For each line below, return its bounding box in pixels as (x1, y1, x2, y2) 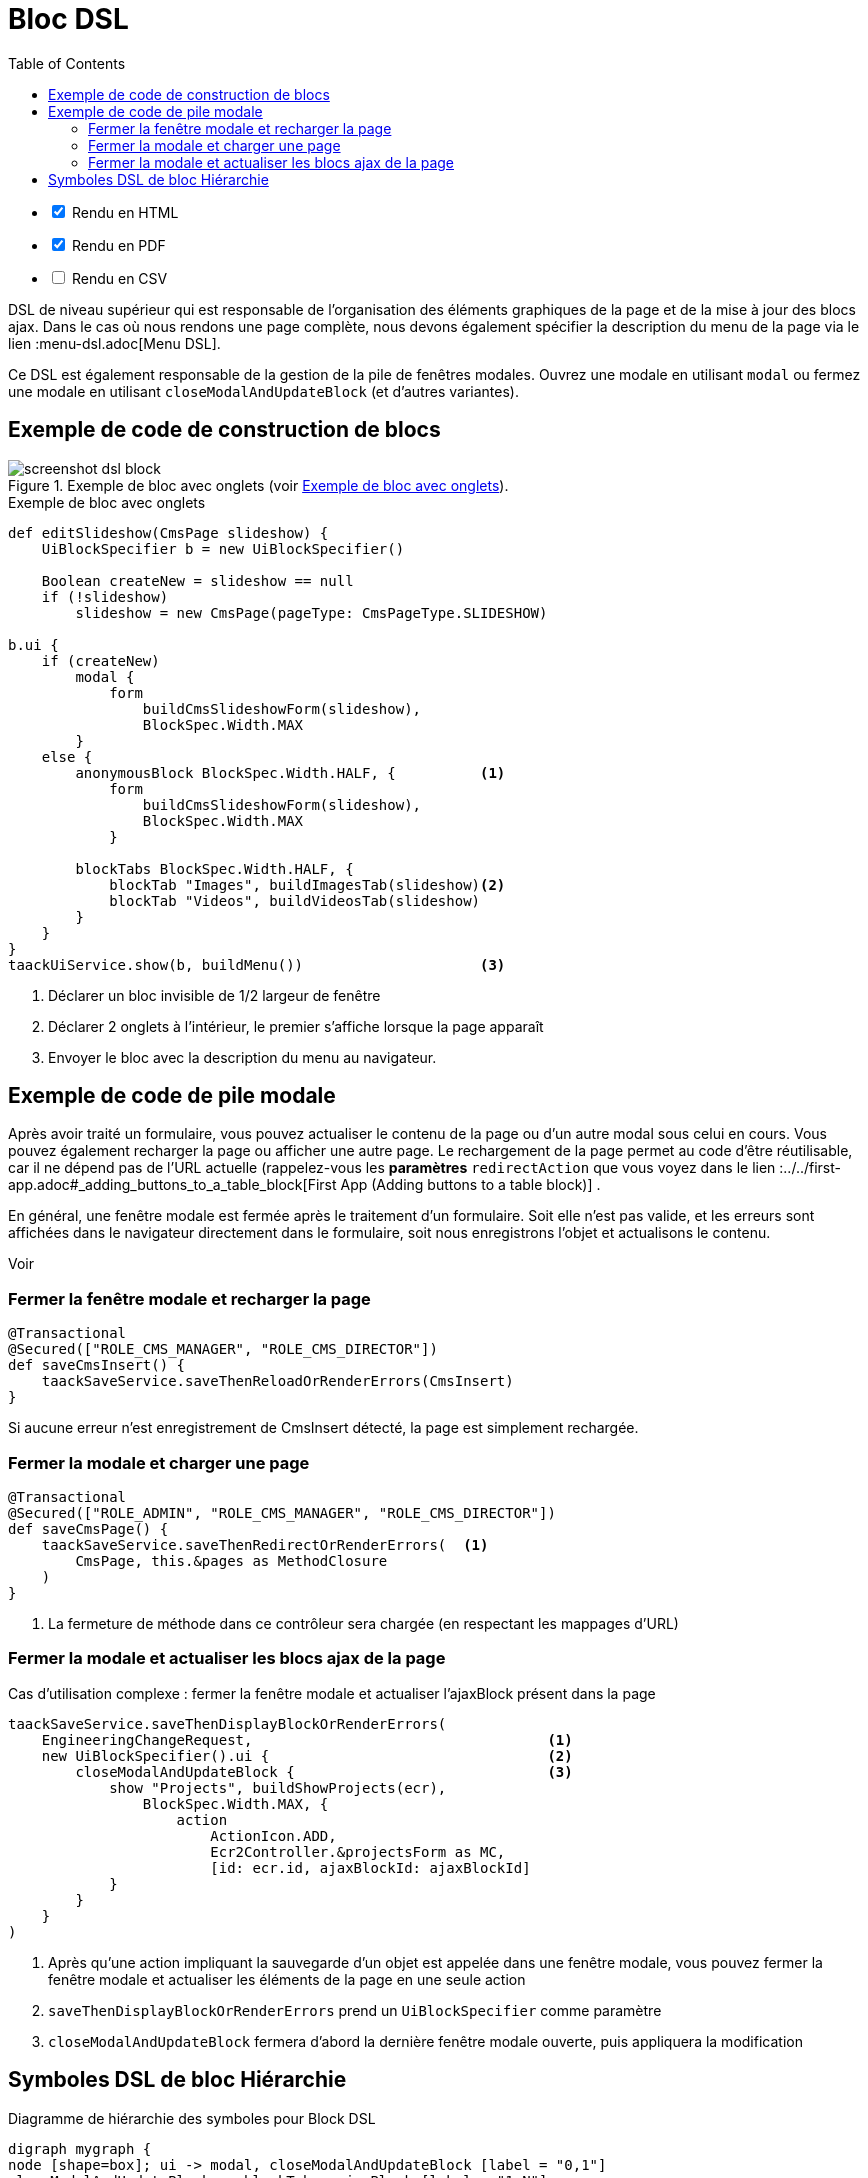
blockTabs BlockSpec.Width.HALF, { (75, 860, 354, 877)
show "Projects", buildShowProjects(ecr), (109, 1779, 447, 1796)
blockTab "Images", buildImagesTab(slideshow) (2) (109, 876, 506, 893)
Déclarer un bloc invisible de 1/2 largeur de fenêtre (48, 986, 381, 1004)
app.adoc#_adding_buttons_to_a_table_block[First (8, 1176, 337, 1194)
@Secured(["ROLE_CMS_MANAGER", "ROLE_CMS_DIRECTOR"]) (8, 1341, 438, 1358)
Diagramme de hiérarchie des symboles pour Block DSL (8, 2109, 376, 2127)
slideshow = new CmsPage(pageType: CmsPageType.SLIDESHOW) (75, 604, 548, 621)
